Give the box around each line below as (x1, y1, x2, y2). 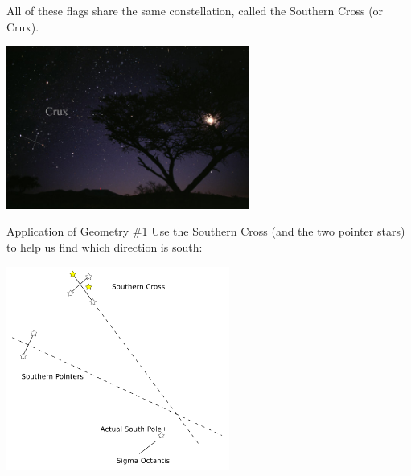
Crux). (6, 18, 39, 35)
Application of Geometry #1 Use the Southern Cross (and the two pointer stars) (6, 223, 405, 240)
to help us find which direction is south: (6, 239, 203, 256)
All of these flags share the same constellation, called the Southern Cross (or (6, 2, 384, 18)
